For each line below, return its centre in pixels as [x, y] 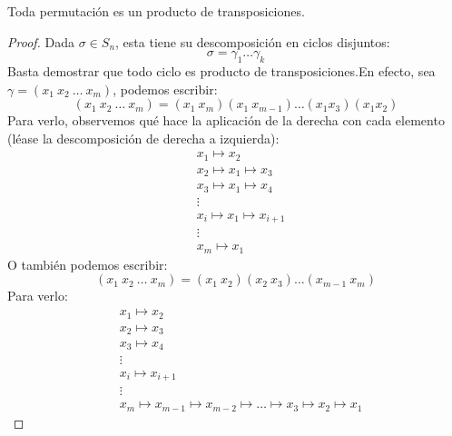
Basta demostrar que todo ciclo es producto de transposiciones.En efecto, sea [221, 70]
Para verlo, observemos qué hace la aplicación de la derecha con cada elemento [226, 120]
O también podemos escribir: [88, 264]
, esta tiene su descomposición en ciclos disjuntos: [253, 41]
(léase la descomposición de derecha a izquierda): [143, 138]
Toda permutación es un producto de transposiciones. [156, 11]
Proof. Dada [41, 41]
